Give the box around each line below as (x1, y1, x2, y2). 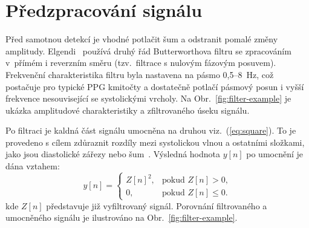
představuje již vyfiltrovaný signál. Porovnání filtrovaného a (46, 199, 267, 212)
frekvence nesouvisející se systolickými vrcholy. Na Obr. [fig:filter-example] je (5, 92, 291, 105)
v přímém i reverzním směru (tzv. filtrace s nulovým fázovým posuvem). (5, 56, 276, 69)
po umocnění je (246, 148, 304, 160)
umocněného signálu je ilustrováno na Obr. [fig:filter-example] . (5, 211, 238, 224)
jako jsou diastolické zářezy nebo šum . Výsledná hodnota (5, 148, 221, 160)
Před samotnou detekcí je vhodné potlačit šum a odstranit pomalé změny (5, 33, 278, 45)
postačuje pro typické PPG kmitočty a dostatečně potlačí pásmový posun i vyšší (5, 80, 304, 93)
